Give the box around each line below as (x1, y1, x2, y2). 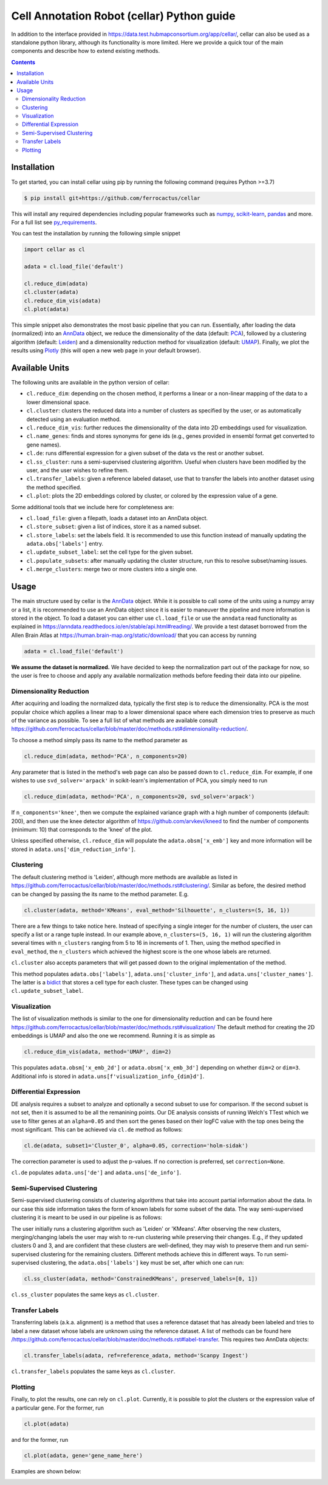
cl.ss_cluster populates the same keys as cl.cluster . (11, 1291, 160, 1298)
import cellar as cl (24, 246, 85, 253)
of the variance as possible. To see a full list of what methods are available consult (11, 717, 218, 724)
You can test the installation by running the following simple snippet (11, 230, 180, 237)
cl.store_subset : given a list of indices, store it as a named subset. (26, 523, 202, 530)
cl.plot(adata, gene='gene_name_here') (24, 1452, 143, 1459)
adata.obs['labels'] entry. (26, 540, 103, 548)
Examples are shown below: (11, 1468, 81, 1475)
